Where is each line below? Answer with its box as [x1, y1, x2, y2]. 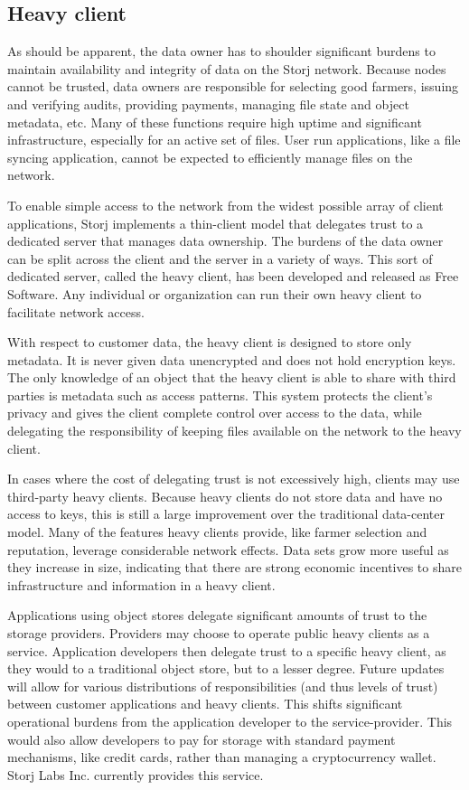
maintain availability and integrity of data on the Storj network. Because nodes [7, 59, 446, 78]
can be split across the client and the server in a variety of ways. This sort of [7, 249, 433, 268]
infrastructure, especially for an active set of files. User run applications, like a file [7, 130, 461, 149]
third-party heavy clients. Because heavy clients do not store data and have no [7, 486, 443, 505]
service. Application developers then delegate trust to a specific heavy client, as [7, 641, 446, 660]
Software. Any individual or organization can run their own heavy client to [7, 284, 422, 303]
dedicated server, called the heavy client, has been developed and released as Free [7, 267, 459, 286]
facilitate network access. [7, 302, 145, 321]
